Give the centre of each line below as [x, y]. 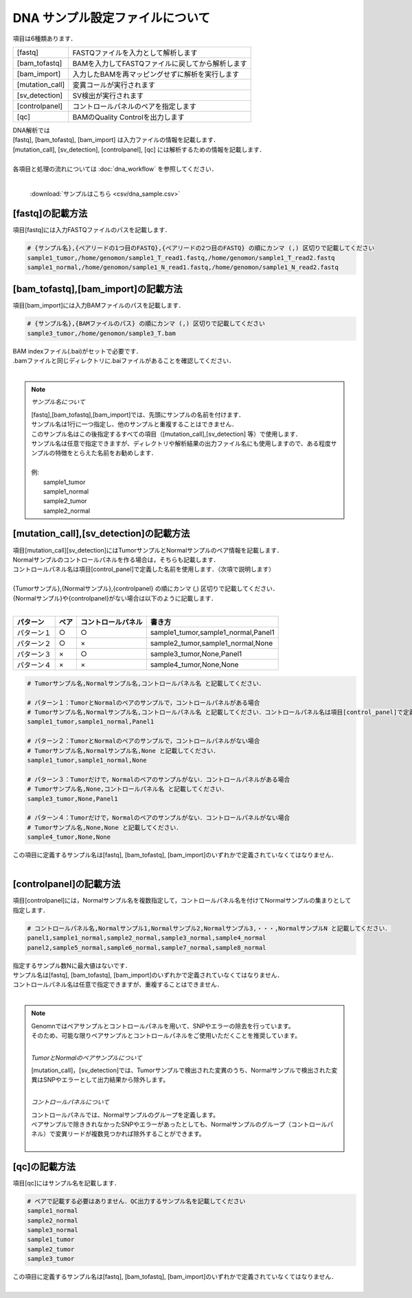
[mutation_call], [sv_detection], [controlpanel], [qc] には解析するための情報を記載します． [139, 149]
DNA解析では [32, 130]
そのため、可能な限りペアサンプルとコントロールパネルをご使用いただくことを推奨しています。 [166, 1035]
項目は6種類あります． [45, 38]
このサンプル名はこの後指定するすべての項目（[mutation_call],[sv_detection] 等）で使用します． [167, 434]
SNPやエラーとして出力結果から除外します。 [106, 1080]
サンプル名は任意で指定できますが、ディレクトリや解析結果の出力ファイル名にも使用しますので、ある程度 [181, 443]
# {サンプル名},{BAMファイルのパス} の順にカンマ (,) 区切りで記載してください [146, 324]
